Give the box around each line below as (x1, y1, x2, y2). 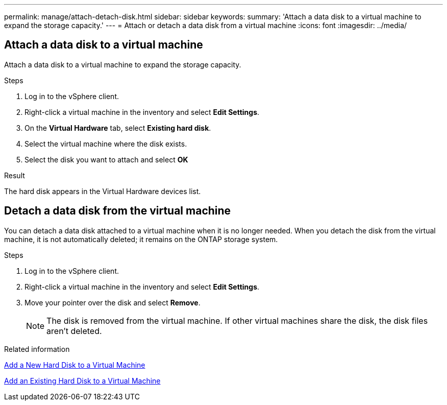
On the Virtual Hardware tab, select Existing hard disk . (24, 123, 211, 132)
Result (4, 171, 25, 180)
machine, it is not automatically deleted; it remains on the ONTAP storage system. (4, 234, 278, 244)
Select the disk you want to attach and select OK (24, 155, 188, 164)
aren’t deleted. (46, 325, 102, 336)
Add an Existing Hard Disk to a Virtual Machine (4, 376, 161, 385)
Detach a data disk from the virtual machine (4, 204, 231, 218)
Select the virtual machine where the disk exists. (24, 139, 187, 148)
